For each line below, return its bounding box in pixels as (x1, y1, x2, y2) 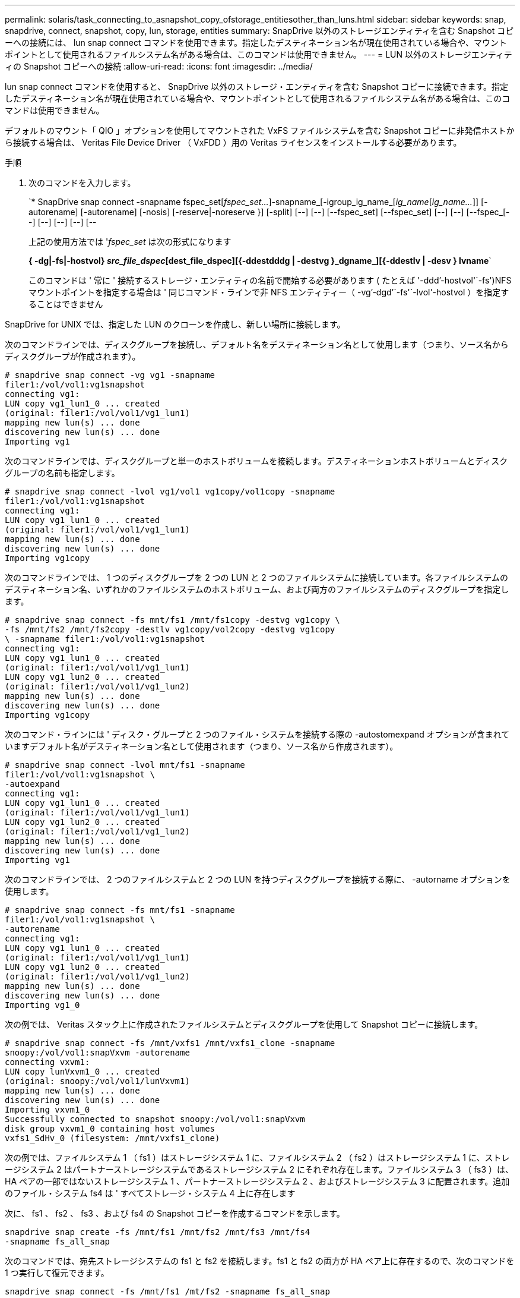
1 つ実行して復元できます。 (5, 1268, 109, 1278)
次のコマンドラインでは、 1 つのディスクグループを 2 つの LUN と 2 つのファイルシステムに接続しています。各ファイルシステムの (5, 572, 509, 582)
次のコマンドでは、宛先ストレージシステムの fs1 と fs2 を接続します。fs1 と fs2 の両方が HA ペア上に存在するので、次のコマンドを (5, 1256, 515, 1266)
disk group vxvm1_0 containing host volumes (5, 1124, 215, 1133)
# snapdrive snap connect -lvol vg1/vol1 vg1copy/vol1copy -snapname (5, 487, 335, 496)
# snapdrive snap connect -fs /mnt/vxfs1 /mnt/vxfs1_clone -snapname (5, 1038, 335, 1048)
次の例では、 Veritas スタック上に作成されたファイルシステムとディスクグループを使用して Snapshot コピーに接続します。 (5, 1019, 483, 1029)
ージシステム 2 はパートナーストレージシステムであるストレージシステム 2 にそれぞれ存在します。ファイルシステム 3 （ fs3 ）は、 (5, 1164, 514, 1174)
